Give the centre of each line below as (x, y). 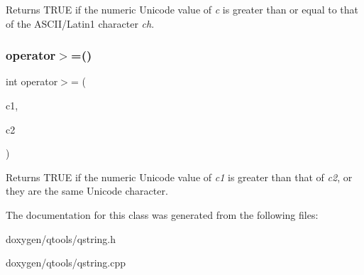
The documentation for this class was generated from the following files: (162, 214)
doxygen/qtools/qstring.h (61, 238)
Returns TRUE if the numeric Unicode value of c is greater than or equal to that (182, 9)
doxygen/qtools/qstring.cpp (66, 263)
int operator (32, 81)
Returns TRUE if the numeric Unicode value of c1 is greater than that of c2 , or (179, 177)
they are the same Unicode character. (87, 191)
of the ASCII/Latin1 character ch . (80, 23)
